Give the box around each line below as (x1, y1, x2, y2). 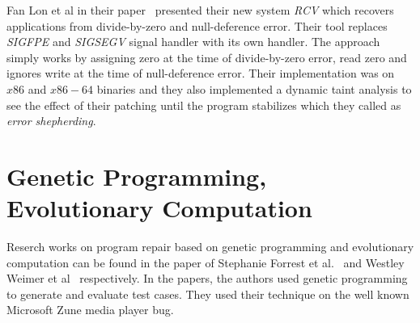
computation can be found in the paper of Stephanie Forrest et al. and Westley (6, 254, 405, 271)
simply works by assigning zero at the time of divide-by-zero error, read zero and (6, 48, 407, 65)
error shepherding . (6, 112, 96, 129)
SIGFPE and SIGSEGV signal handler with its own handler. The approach (6, 33, 380, 50)
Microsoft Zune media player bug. (6, 301, 174, 318)
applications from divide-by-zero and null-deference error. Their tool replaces (6, 17, 388, 34)
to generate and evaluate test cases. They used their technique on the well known (6, 285, 409, 302)
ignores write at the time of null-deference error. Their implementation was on (6, 65, 395, 82)
